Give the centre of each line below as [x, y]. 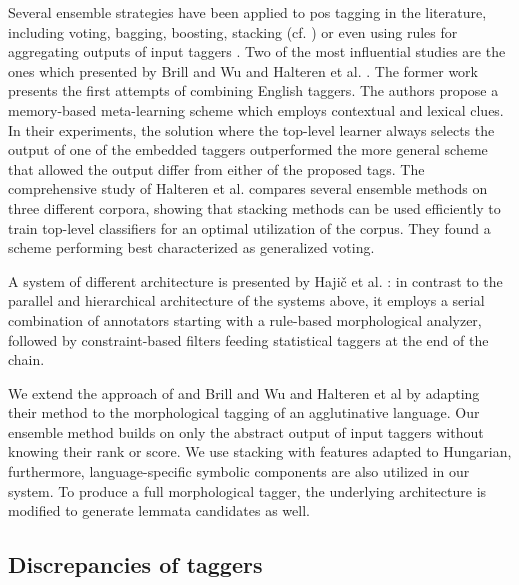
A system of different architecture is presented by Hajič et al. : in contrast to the [255, 280]
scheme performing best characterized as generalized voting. [191, 247]
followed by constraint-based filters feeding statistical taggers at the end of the [248, 339]
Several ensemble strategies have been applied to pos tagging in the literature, [247, 12]
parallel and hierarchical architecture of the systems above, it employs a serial [246, 300]
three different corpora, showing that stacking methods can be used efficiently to [254, 207]
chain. [26, 359]
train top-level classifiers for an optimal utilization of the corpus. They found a [249, 227]
